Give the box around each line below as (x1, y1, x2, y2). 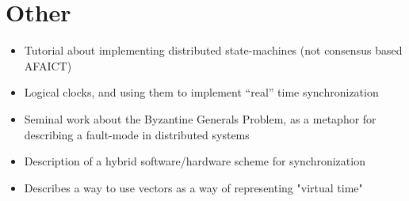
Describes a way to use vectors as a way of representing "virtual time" (24, 179, 363, 195)
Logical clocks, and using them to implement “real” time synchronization (24, 84, 379, 100)
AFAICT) (24, 57, 72, 74)
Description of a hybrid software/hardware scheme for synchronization (24, 153, 365, 169)
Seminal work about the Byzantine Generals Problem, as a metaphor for (24, 110, 377, 127)
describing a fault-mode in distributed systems (24, 126, 250, 142)
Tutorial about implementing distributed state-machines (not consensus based (24, 42, 403, 59)
